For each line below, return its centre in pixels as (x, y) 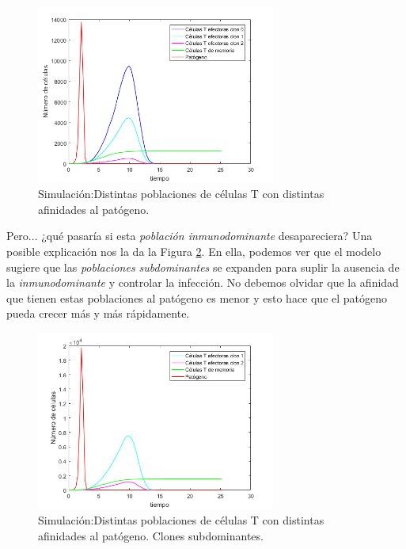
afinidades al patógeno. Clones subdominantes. (151, 535)
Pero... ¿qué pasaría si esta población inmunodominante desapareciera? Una (190, 236)
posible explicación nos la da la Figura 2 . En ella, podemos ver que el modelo (194, 251)
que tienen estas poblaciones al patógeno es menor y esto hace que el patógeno (197, 297)
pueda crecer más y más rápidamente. (98, 313)
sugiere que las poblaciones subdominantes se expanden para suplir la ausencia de (203, 267)
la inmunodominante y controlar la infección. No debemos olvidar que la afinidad (203, 282)
